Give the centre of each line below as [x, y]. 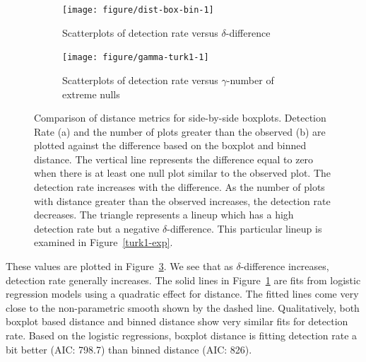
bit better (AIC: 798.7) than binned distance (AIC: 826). [129, 349]
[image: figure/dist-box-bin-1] [138, 10]
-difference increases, [285, 266]
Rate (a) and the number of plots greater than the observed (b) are [180, 131]
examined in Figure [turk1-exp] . [104, 242]
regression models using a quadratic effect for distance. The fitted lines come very [182, 294]
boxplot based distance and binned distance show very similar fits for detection [177, 321]
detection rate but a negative [97, 228]
